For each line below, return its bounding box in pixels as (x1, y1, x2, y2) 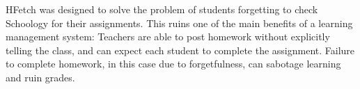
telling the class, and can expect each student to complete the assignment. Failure (6, 42, 355, 57)
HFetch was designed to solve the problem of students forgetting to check (6, 2, 318, 16)
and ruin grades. (6, 70, 75, 84)
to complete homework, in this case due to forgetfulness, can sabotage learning (6, 56, 341, 71)
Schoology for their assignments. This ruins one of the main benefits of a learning (6, 15, 353, 30)
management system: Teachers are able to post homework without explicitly (6, 29, 330, 44)
